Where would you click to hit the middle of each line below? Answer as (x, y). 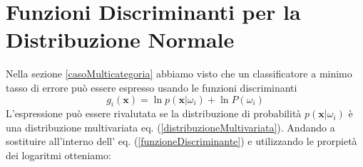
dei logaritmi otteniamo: (58, 155)
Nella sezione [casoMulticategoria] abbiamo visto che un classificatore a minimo (179, 74)
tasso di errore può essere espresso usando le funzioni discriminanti (152, 87)
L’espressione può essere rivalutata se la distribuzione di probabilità (154, 113)
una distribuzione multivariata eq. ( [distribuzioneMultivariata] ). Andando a (170, 127)
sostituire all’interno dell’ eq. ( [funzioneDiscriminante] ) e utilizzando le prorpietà (181, 141)
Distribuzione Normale (120, 39)
